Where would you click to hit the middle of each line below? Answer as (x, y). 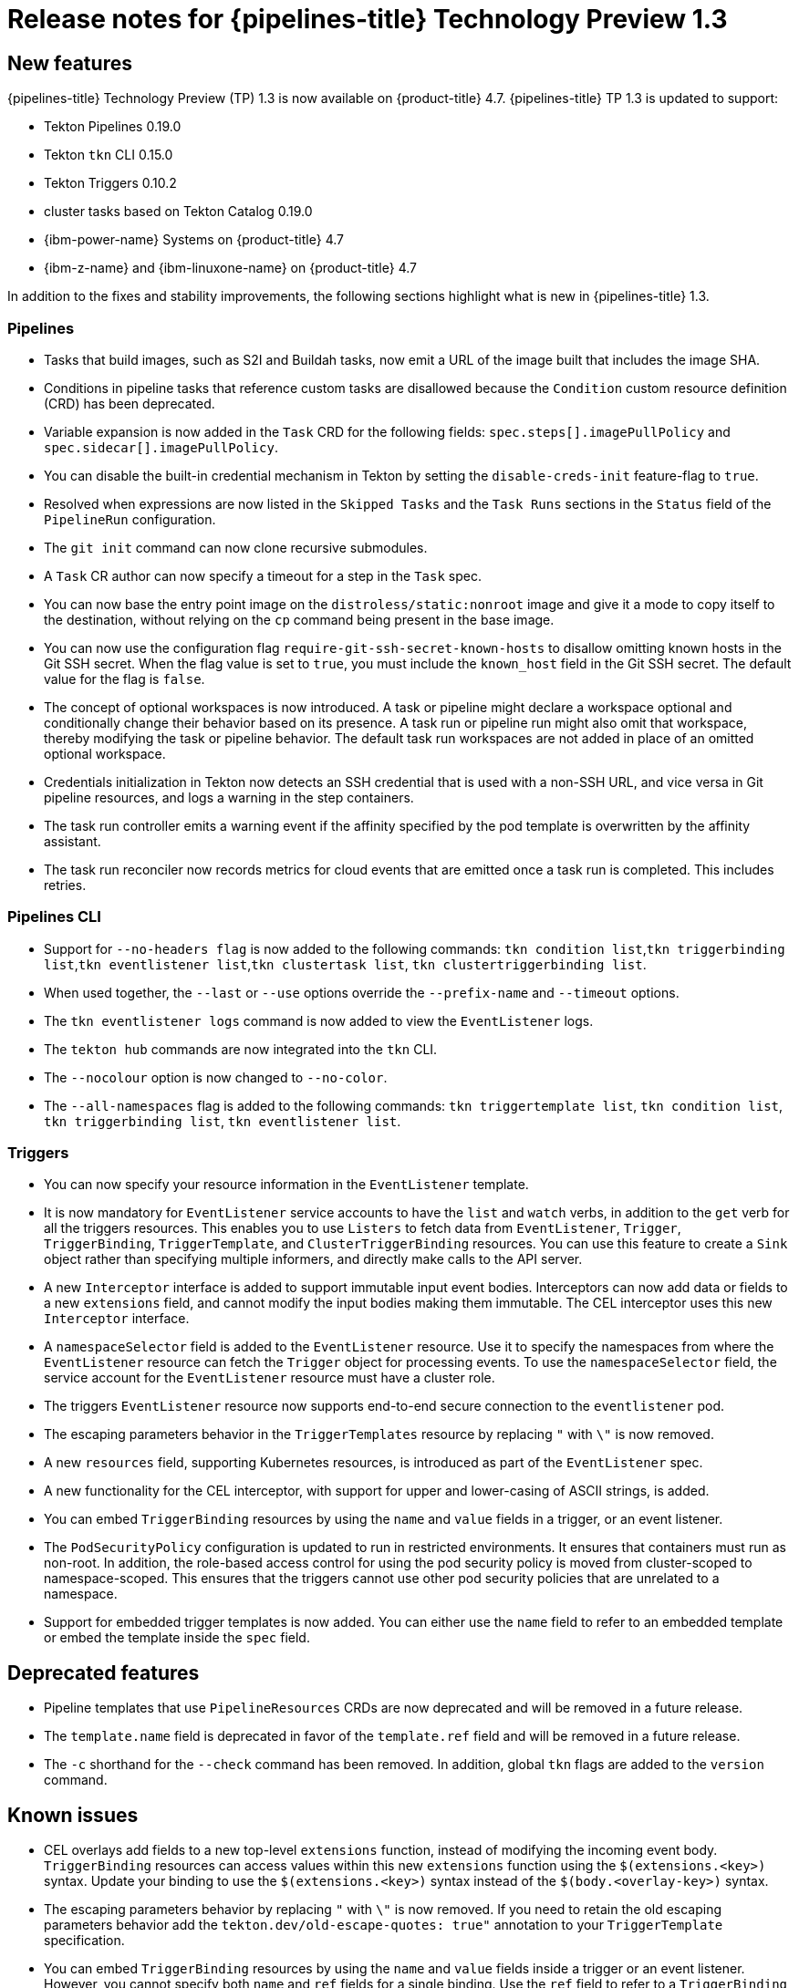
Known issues (73, 1815)
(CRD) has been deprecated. (130, 403)
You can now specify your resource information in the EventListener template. (286, 1185)
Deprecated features (104, 1672)
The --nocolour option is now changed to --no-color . (216, 1077)
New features (70, 63)
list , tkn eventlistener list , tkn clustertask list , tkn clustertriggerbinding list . (345, 964)
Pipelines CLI (54, 917)
